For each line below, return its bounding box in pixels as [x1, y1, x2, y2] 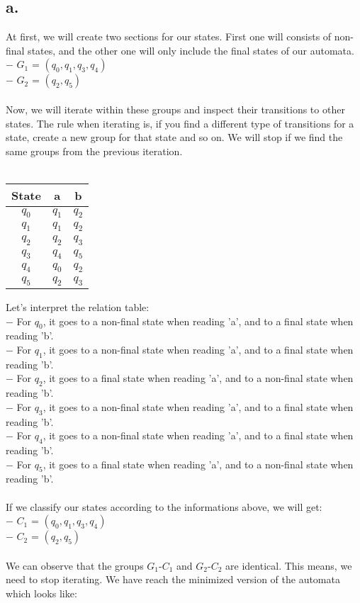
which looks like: [6, 585, 77, 600]
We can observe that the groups [6, 558, 144, 573]
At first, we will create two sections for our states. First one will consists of [6, 29, 332, 44]
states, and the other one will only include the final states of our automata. [28, 43, 354, 57]
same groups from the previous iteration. [6, 143, 183, 158]
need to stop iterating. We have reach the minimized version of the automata [6, 572, 340, 587]
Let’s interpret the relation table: [6, 300, 150, 315]
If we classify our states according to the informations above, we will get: [6, 499, 322, 514]
